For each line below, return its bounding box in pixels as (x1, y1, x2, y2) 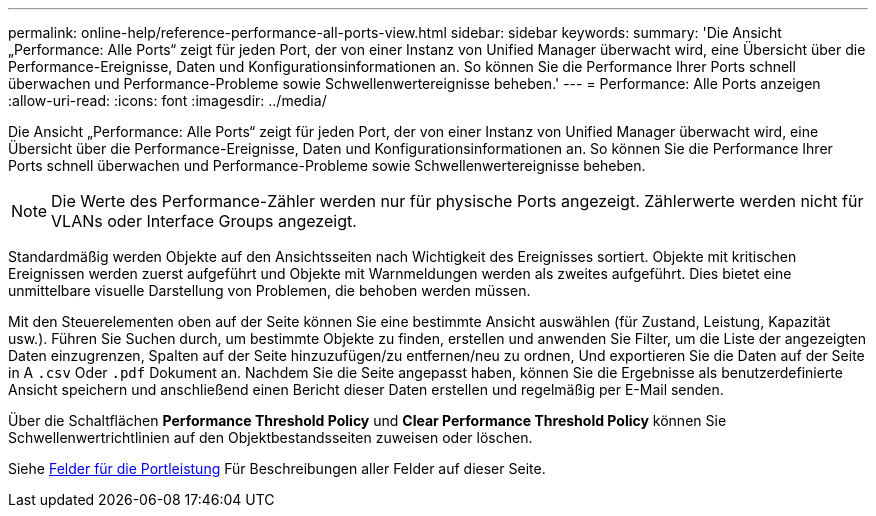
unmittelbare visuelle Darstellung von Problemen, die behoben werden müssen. (8, 282, 531, 299)
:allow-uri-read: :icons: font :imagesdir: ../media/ (8, 92, 327, 109)
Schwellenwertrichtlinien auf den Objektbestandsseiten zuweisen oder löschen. (8, 429, 533, 446)
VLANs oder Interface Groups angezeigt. (51, 211, 357, 231)
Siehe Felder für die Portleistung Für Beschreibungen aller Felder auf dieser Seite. (8, 460, 546, 477)
